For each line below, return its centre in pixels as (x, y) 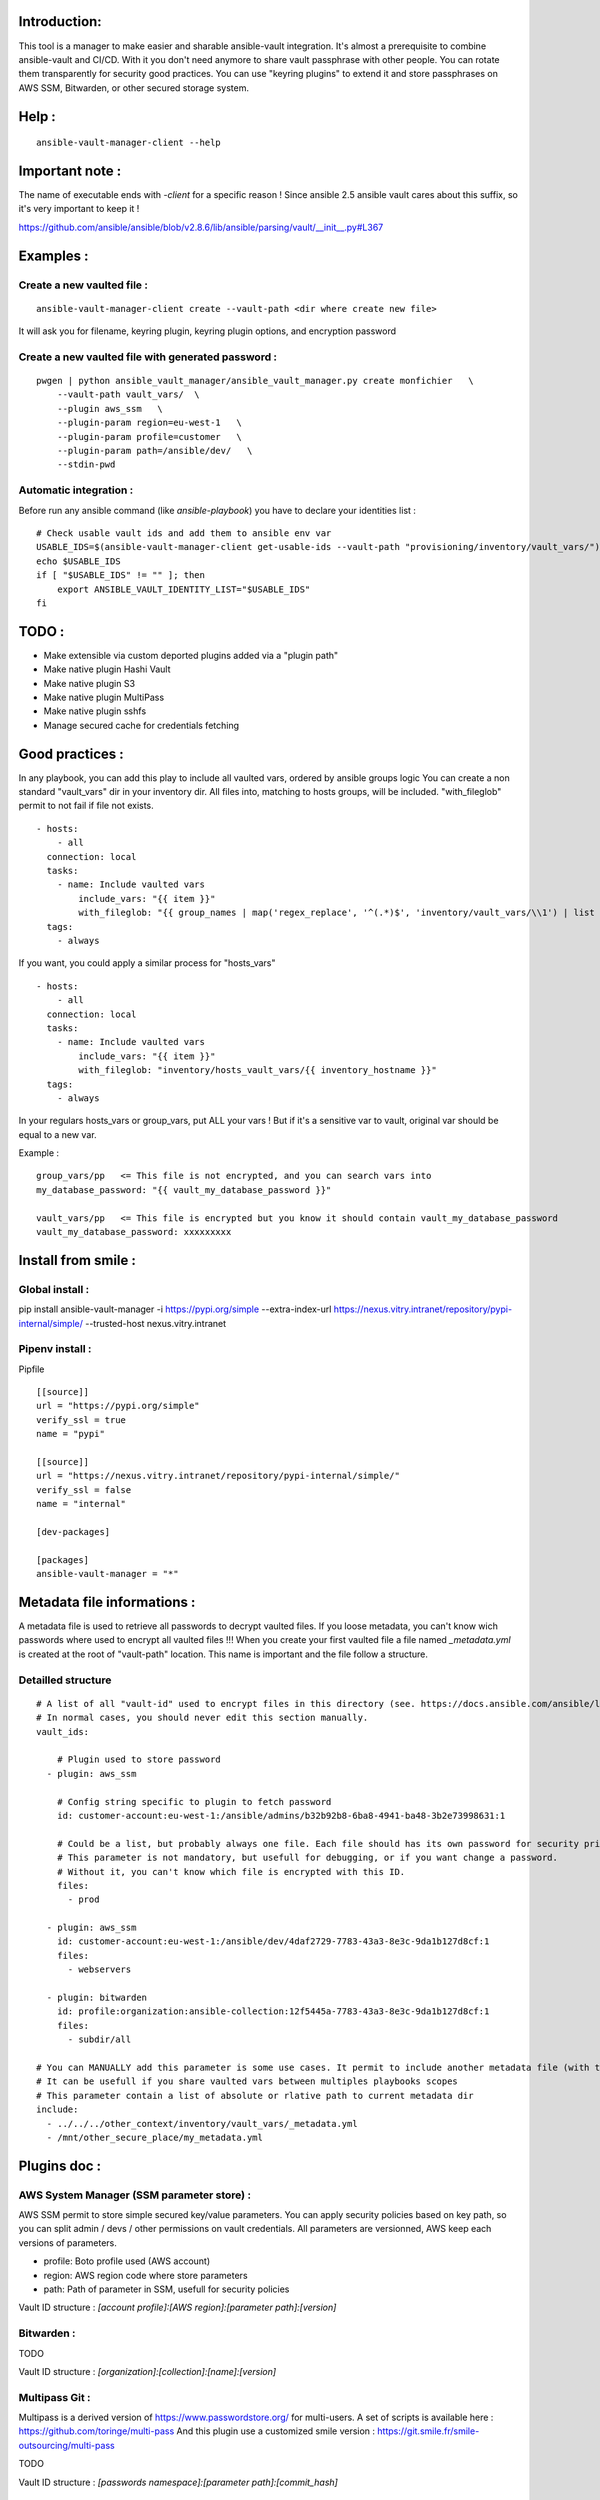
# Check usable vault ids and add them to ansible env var (184, 533)
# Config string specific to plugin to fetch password (194, 1801)
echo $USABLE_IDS (78, 561)
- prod (83, 1899)
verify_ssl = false (84, 1489)
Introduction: (60, 21)
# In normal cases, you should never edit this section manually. (202, 1718)
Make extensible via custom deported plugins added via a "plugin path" (191, 655)
